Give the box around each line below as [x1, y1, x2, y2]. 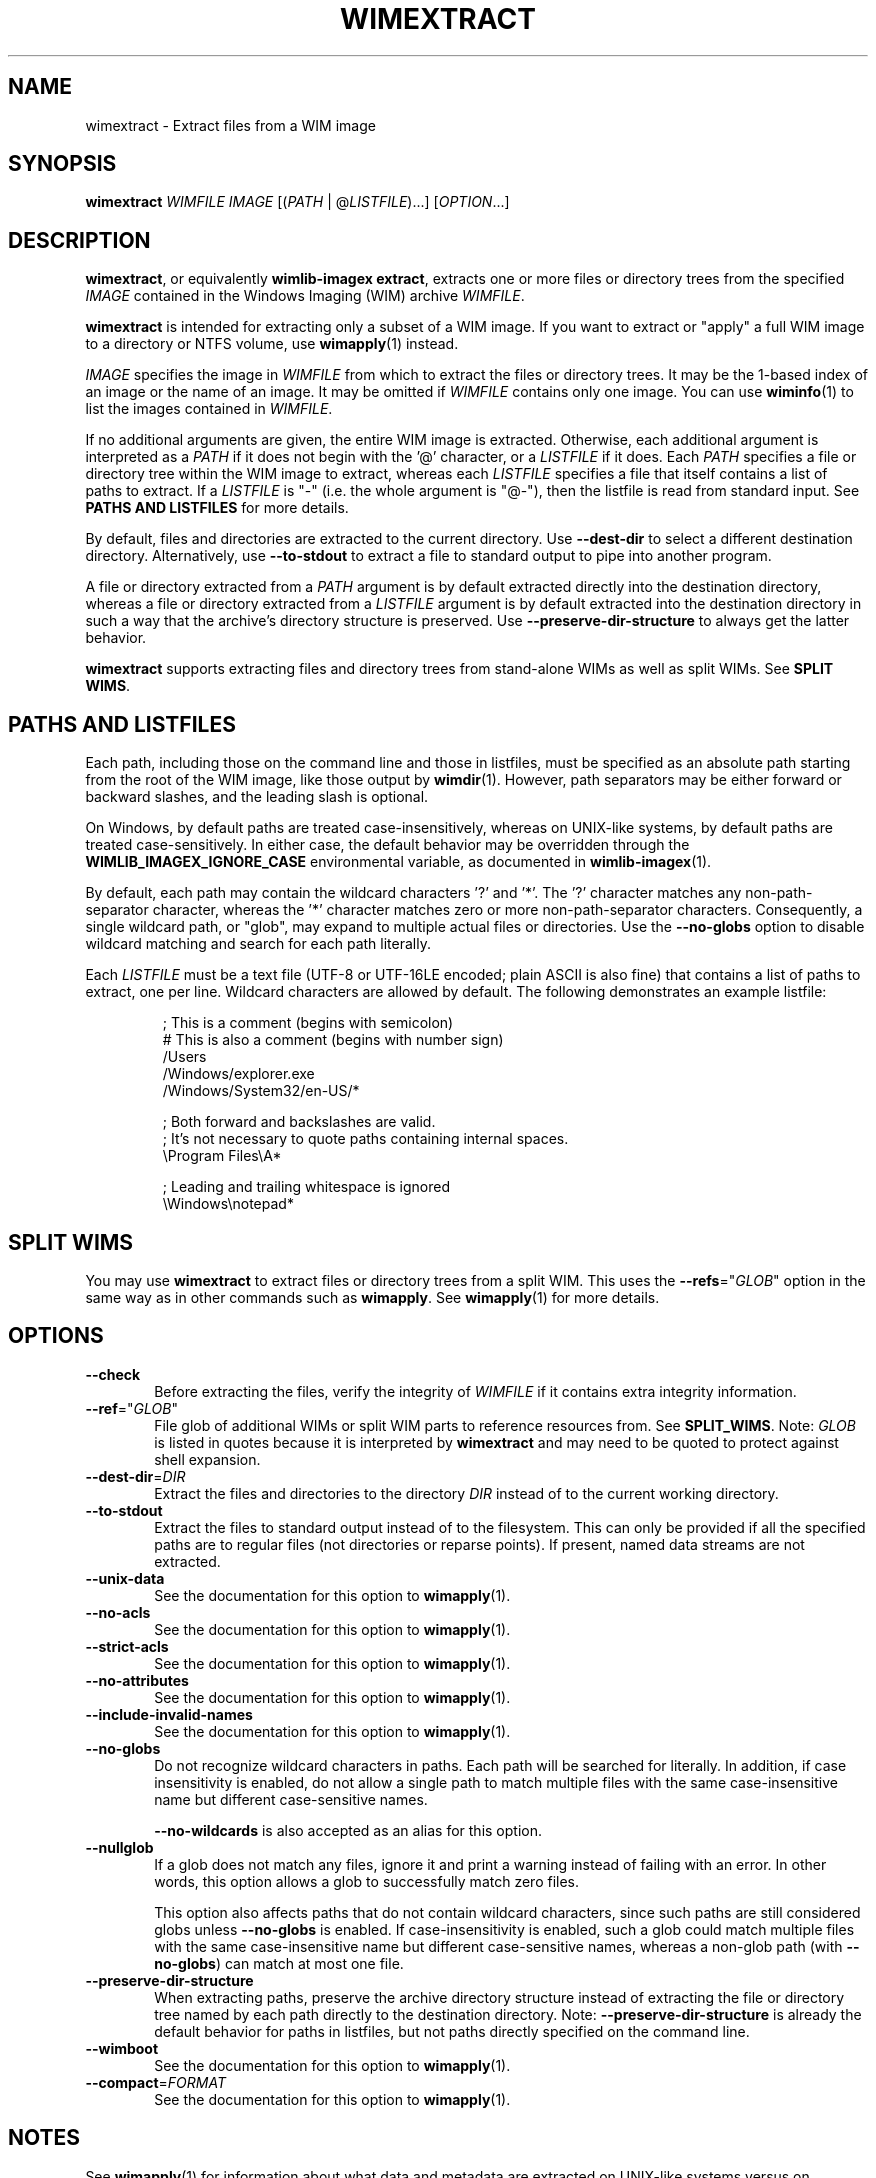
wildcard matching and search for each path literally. [85, 935, 431, 953]
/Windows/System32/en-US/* [162, 1082, 360, 1100]
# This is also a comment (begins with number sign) [162, 1031, 504, 1049]
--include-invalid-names [85, 1705, 253, 1723]
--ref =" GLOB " [85, 1399, 178, 1417]
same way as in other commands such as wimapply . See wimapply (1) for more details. [85, 1288, 660, 1306]
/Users [162, 1048, 207, 1066]
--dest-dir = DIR [85, 1467, 186, 1485]
